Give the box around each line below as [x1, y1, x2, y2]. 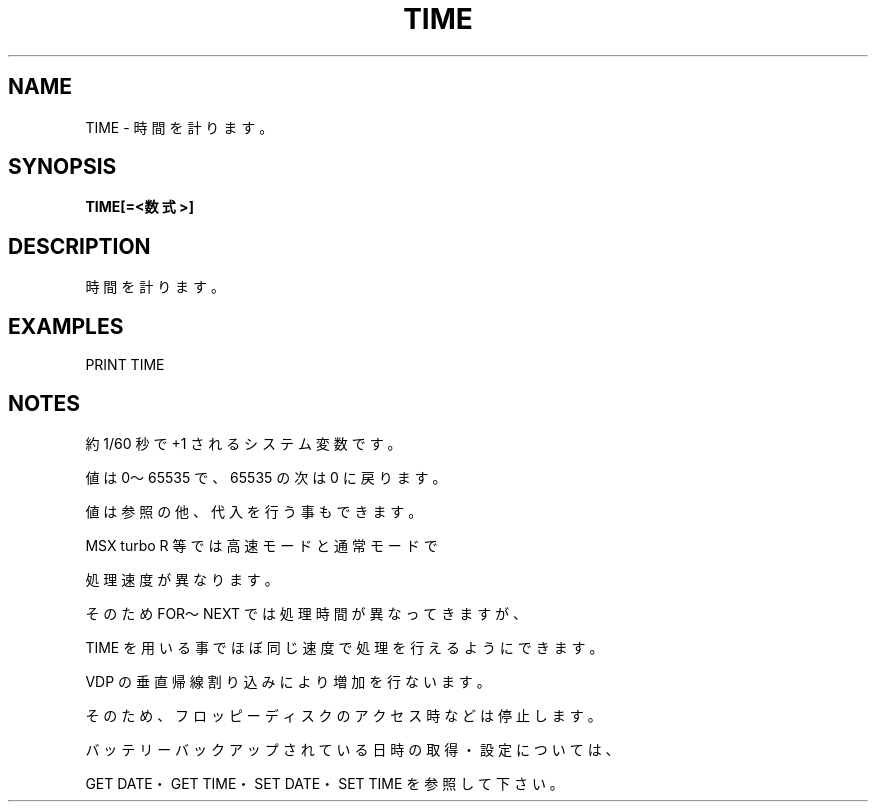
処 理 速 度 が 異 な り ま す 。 [85, 570, 279, 588]
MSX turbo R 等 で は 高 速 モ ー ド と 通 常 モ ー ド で [85, 536, 438, 554]
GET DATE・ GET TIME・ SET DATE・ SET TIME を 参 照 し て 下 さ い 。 [85, 774, 564, 792]
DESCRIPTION [8, 233, 151, 259]
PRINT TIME [85, 356, 165, 374]
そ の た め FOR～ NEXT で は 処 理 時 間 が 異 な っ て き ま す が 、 [85, 604, 528, 622]
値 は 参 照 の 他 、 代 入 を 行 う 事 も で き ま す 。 [85, 502, 423, 520]
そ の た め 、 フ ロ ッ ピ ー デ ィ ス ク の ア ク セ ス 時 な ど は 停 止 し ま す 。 [85, 706, 602, 724]
